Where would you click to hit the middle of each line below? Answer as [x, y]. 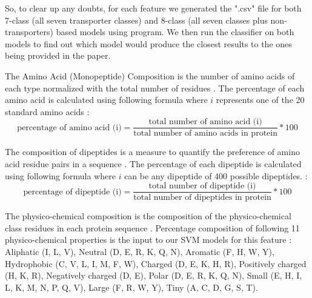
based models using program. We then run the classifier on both [175, 32]
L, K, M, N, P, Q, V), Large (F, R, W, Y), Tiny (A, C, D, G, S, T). [131, 287]
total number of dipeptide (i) [202, 186]
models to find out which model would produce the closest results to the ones [148, 43]
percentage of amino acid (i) [69, 127]
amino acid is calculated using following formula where [106, 100]
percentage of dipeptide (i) [72, 192]
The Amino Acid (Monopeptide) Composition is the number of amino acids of [150, 75]
